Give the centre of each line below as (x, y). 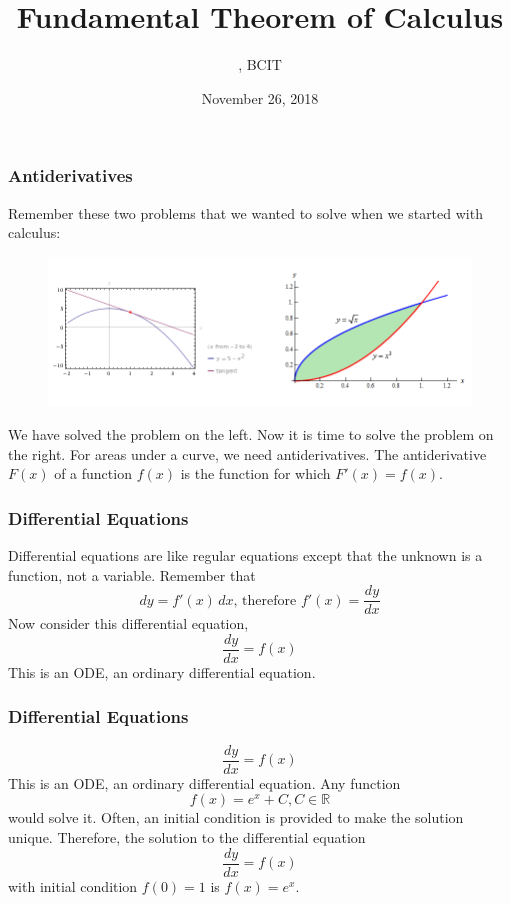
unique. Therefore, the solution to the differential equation (187, 837)
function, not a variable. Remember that (132, 574)
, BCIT (260, 64)
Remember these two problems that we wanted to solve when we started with (245, 212)
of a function (93, 473)
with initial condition (73, 885)
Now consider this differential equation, (128, 623)
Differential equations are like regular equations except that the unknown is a (245, 555)
